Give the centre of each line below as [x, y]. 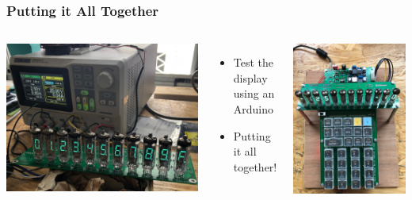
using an [254, 93]
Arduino [253, 109]
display [250, 77]
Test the [253, 62]
